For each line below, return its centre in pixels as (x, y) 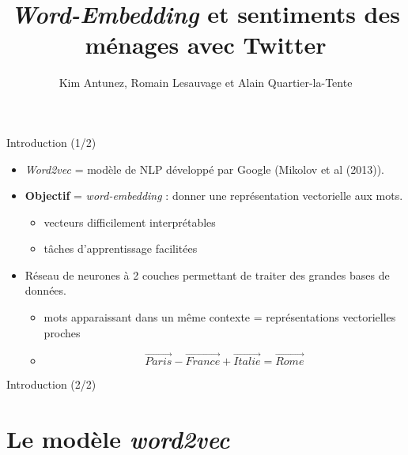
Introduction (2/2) (51, 384)
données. (45, 290)
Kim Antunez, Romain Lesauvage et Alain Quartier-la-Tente (206, 83)
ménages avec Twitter (206, 45)
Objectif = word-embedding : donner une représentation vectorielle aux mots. (214, 196)
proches (62, 332)
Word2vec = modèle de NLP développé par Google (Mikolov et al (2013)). (204, 169)
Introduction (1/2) (51, 142)
